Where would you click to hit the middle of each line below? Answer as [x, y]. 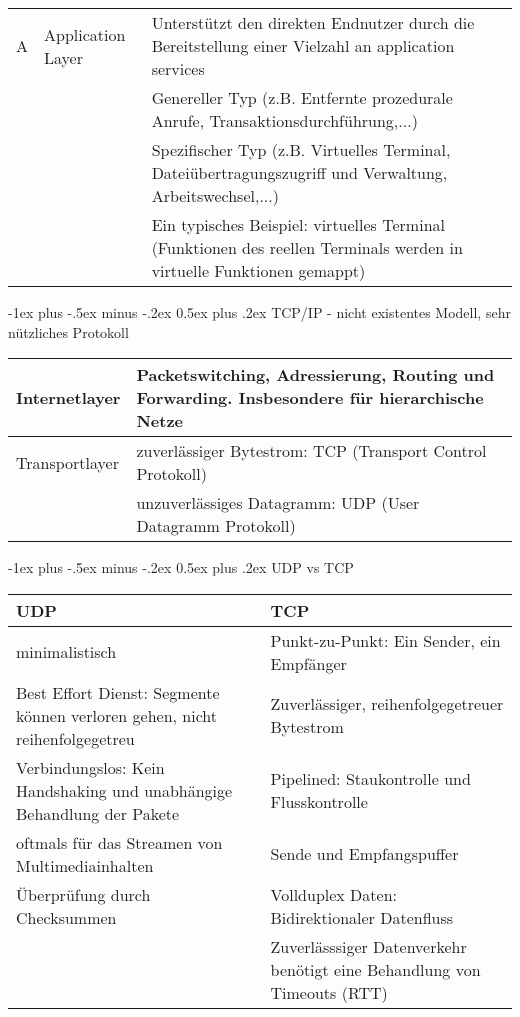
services [178, 68]
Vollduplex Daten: [334, 894]
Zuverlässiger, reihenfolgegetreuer [387, 704]
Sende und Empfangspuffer [364, 854]
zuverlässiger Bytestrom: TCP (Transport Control [311, 451]
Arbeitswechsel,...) [215, 195]
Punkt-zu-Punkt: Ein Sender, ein [385, 640]
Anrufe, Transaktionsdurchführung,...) [284, 120]
